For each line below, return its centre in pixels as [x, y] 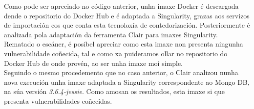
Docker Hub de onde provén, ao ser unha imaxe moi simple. [94, 63]
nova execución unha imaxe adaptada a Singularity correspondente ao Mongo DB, [127, 82]
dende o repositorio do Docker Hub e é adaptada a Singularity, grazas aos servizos [127, 15]
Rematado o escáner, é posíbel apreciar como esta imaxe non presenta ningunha [124, 44]
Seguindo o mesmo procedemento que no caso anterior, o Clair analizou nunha [121, 72]
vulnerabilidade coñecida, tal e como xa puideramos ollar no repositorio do [116, 53]
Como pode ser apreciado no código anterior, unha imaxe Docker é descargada [121, 6]
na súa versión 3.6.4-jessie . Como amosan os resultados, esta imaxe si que [115, 91]
